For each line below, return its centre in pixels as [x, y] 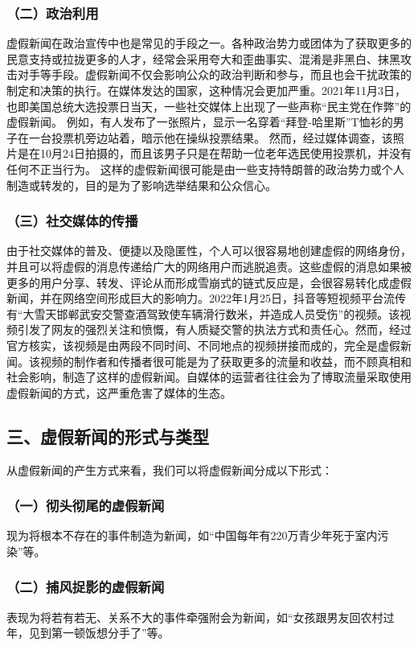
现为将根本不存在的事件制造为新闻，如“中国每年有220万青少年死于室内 [192, 535]
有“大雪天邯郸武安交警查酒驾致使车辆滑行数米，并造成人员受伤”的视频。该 [203, 313]
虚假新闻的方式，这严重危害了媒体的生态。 [119, 392]
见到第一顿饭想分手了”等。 [99, 633]
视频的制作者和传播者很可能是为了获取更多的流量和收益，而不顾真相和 [225, 361]
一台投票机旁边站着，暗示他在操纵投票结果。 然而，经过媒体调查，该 [211, 137]
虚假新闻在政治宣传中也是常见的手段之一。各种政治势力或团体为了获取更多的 [209, 43]
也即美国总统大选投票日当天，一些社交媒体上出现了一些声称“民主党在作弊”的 [209, 106]
